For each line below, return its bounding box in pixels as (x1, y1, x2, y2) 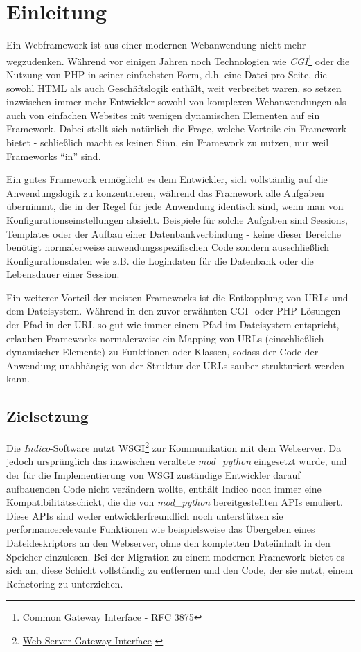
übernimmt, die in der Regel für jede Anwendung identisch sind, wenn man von (6, 199, 344, 213)
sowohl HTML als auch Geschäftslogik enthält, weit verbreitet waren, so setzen (6, 80, 342, 95)
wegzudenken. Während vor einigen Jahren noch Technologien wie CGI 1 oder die (6, 51, 350, 68)
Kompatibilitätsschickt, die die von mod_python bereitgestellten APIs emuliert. (6, 495, 343, 509)
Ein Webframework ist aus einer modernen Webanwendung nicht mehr (6, 37, 306, 52)
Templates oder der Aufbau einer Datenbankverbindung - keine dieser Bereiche (6, 226, 341, 240)
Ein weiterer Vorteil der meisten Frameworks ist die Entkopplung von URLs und (6, 290, 349, 304)
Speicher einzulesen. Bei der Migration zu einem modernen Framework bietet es (6, 549, 345, 563)
